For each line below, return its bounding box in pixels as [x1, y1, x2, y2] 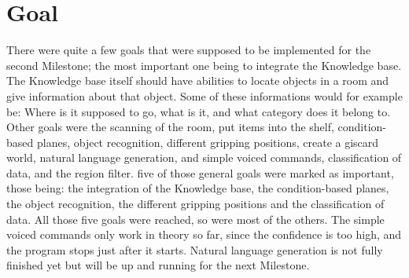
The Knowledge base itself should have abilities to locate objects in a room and [6, 72, 389, 89]
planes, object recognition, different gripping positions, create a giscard [36, 134, 379, 150]
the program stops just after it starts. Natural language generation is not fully [6, 241, 383, 258]
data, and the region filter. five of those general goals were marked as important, [6, 164, 394, 181]
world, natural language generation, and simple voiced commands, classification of [6, 149, 402, 166]
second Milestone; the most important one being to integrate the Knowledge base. [6, 57, 402, 73]
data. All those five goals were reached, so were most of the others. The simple [6, 210, 385, 227]
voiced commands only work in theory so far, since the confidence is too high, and [6, 226, 402, 243]
